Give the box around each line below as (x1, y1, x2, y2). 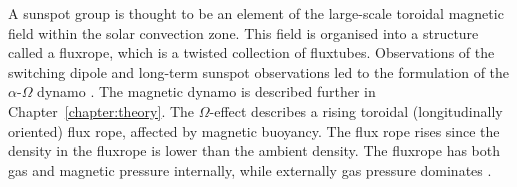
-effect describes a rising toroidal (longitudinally (209, 100, 503, 121)
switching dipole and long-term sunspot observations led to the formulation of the (8, 61, 510, 82)
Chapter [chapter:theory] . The (8, 100, 195, 121)
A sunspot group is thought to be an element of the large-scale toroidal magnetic (8, 3, 504, 23)
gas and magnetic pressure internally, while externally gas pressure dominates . (8, 159, 492, 180)
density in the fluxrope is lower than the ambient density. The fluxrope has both (8, 140, 501, 161)
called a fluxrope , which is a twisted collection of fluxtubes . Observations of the (8, 42, 495, 63)
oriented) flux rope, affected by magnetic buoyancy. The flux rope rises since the (8, 120, 500, 141)
